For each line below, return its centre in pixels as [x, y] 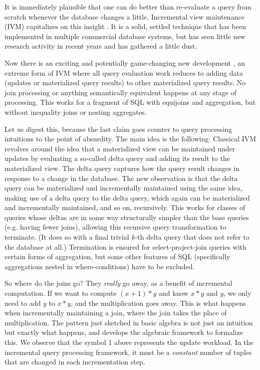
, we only [237, 293]
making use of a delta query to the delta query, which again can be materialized [127, 197]
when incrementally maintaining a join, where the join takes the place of [116, 313]
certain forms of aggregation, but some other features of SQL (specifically [117, 256]
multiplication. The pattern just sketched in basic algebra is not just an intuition [129, 322]
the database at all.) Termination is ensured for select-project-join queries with [125, 246]
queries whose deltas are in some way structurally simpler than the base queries [127, 217]
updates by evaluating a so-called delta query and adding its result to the [117, 158]
